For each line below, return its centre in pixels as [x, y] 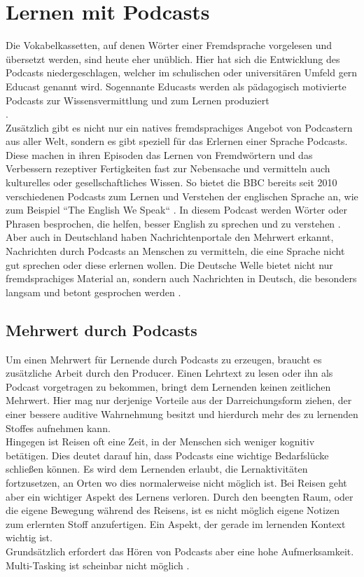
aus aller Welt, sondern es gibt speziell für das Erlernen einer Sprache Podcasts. [177, 141]
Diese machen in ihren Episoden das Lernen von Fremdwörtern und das [159, 154]
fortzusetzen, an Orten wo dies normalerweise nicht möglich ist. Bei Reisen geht [176, 482]
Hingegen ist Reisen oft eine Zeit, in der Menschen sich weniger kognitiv [160, 442]
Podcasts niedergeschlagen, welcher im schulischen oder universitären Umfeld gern [182, 72]
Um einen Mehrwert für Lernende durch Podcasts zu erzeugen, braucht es [164, 359]
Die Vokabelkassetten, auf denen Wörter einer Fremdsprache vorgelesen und [169, 45]
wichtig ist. [29, 537]
